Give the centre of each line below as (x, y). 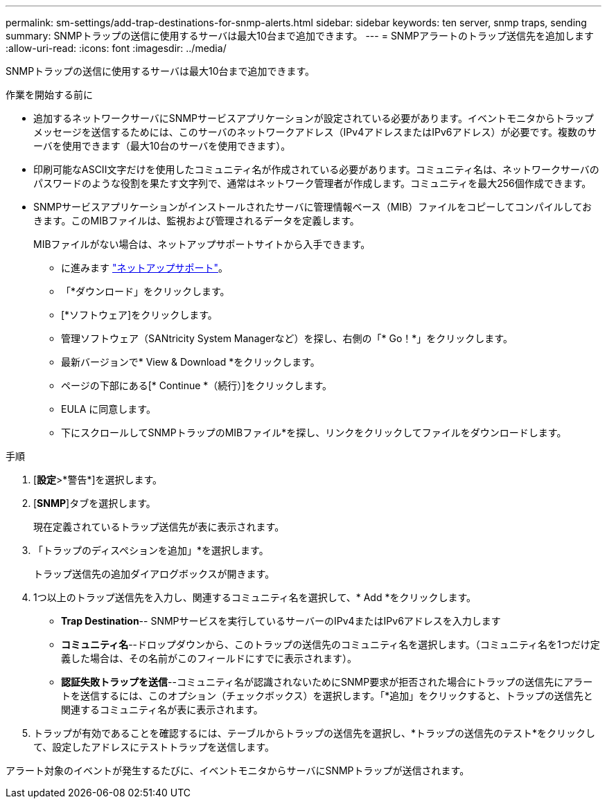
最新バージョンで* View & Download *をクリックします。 (191, 362)
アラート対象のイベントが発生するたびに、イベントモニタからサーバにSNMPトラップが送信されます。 (238, 770)
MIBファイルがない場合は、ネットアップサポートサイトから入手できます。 (202, 244)
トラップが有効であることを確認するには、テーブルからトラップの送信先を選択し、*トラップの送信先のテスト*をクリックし (315, 733)
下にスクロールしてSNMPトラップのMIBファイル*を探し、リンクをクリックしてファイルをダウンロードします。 (314, 432)
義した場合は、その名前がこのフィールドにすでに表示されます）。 (209, 658)
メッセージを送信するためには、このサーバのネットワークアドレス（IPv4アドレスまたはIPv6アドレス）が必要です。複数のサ (315, 132)
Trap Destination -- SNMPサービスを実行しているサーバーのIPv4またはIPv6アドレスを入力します (281, 621)
